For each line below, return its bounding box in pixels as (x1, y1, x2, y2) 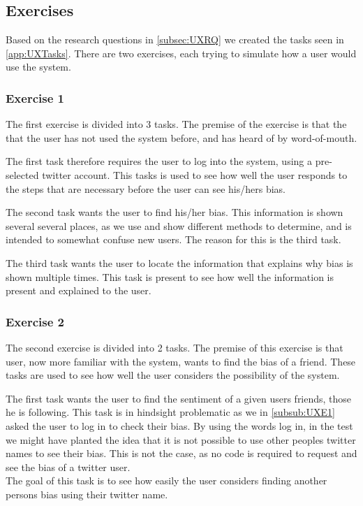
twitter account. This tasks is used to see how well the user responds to (42, 167, 348, 182)
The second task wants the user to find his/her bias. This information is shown (6, 205, 343, 219)
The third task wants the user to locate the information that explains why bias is (6, 255, 353, 270)
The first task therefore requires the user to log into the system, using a (6, 154, 313, 168)
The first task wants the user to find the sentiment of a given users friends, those (6, 391, 352, 405)
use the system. (6, 59, 71, 74)
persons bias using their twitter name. (6, 486, 168, 501)
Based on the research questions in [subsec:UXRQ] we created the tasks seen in (6, 32, 344, 47)
